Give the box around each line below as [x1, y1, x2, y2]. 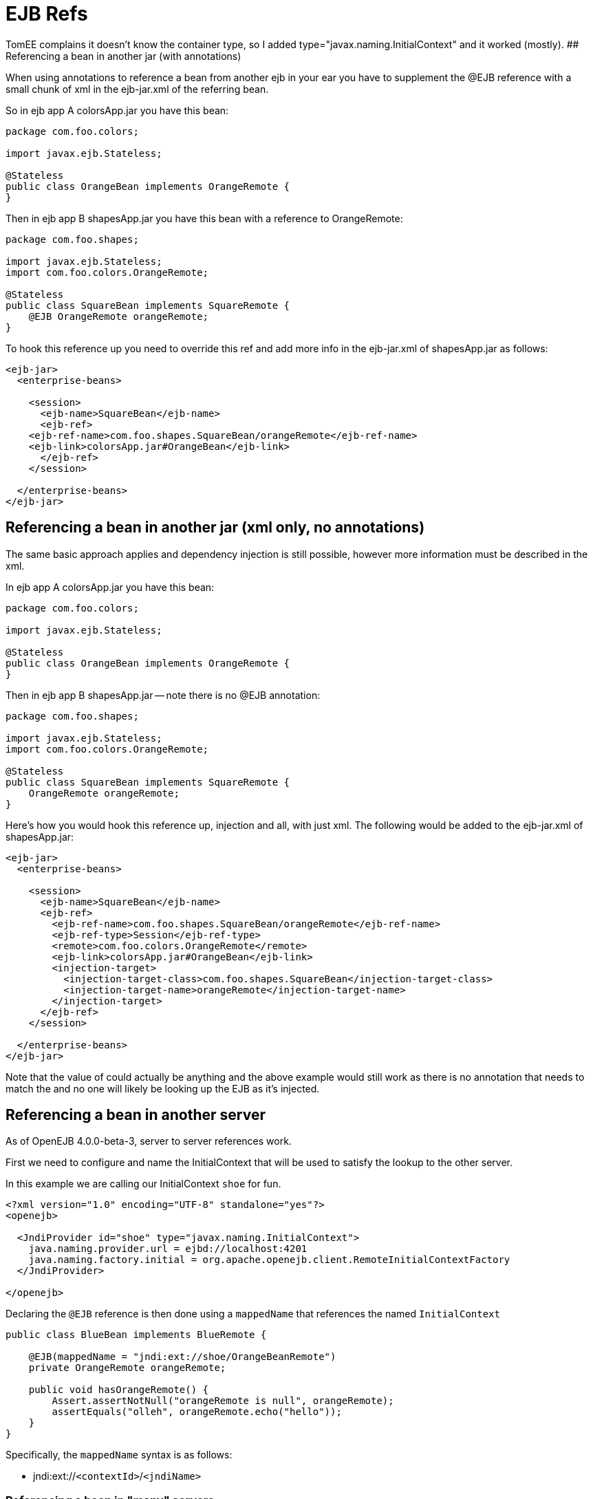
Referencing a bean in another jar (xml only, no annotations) [6, 519, 425, 537]
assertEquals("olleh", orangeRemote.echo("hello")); [52, 1406, 342, 1418]
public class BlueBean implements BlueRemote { [6, 1329, 267, 1341]
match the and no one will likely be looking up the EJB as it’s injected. [6, 1082, 320, 1094]
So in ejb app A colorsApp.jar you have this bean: [6, 104, 229, 116]
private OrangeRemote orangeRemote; [28, 1362, 226, 1374]
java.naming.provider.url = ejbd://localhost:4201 [28, 1243, 308, 1255]
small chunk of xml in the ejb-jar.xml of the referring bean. [6, 83, 269, 95]
